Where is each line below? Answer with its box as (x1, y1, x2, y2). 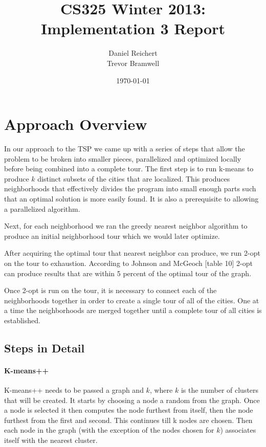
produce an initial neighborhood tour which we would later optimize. (4, 230, 220, 241)
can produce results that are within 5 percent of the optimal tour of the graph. (4, 267, 252, 278)
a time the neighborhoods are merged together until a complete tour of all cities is (4, 305, 262, 316)
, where (149, 385, 173, 395)
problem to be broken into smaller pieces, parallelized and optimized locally (4, 153, 241, 164)
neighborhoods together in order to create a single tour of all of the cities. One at (4, 295, 259, 305)
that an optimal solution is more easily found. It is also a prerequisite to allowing (4, 193, 259, 204)
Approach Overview (4, 114, 147, 135)
